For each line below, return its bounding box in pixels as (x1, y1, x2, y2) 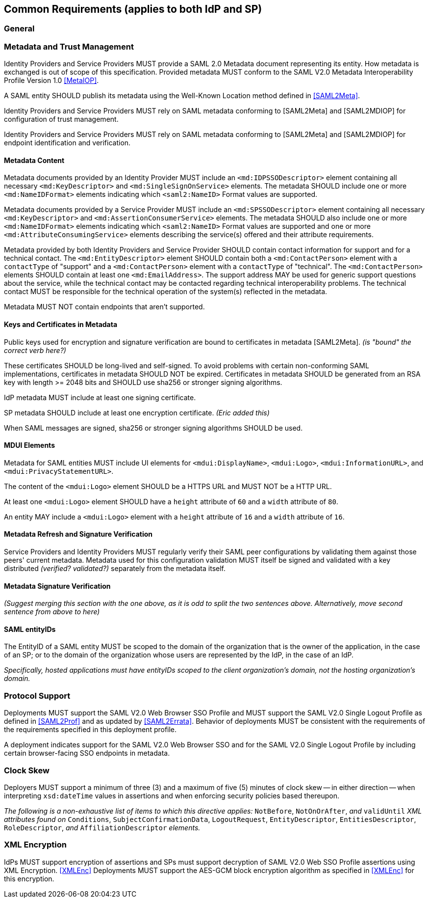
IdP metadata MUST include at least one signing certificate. (4, 393, 196, 402)
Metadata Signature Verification (4, 581, 111, 590)
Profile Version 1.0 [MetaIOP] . (4, 76, 99, 85)
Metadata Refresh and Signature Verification (4, 530, 152, 539)
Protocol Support (4, 690, 71, 701)
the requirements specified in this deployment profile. (4, 725, 177, 734)
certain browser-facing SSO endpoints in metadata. (4, 749, 170, 758)
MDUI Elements (4, 441, 55, 450)
